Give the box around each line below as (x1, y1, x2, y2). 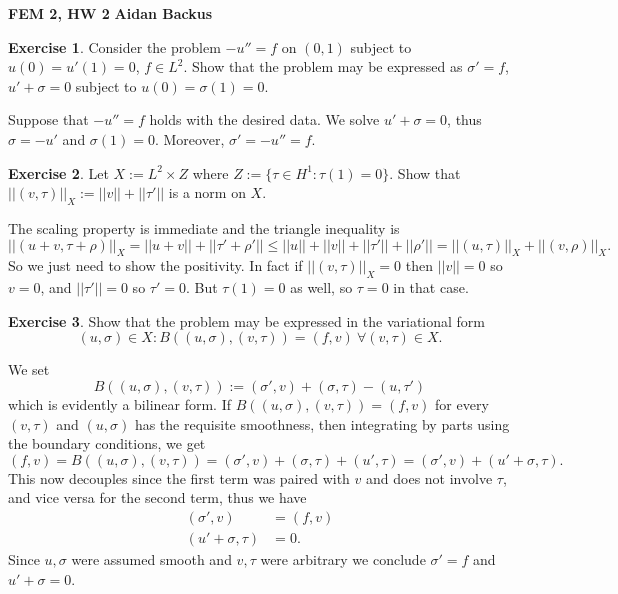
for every (435, 393, 489, 414)
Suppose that (8, 109, 89, 130)
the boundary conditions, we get (8, 433, 206, 454)
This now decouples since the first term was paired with (8, 467, 350, 488)
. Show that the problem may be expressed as (183, 56, 463, 77)
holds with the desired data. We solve (149, 109, 380, 130)
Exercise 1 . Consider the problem (8, 36, 221, 57)
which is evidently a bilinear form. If (8, 393, 232, 414)
